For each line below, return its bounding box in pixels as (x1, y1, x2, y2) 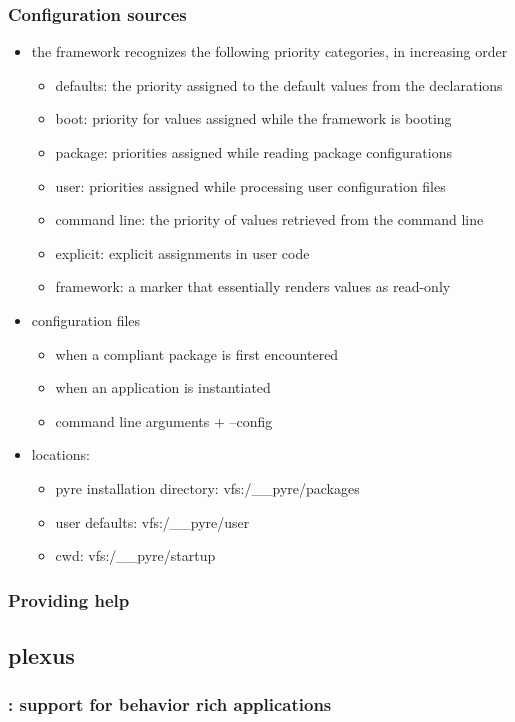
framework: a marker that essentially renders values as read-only (55, 276, 451, 297)
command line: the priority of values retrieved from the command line (55, 209, 484, 230)
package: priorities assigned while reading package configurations (55, 142, 452, 162)
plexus (8, 639, 75, 670)
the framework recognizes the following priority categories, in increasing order (31, 41, 508, 62)
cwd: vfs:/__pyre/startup (55, 545, 216, 566)
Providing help (8, 587, 130, 612)
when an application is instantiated (55, 377, 271, 398)
